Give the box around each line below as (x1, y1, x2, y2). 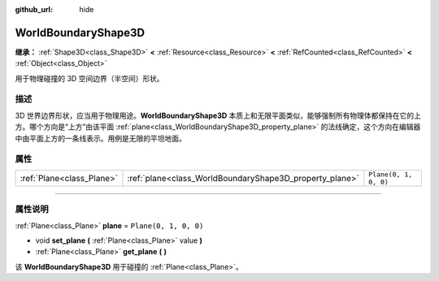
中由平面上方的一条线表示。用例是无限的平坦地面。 (15, 133, 186, 143)
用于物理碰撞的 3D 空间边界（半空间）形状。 (15, 73, 164, 83)
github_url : (15, 5, 53, 14)
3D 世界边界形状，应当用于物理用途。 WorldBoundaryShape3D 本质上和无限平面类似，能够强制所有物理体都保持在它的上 (15, 110, 422, 120)
